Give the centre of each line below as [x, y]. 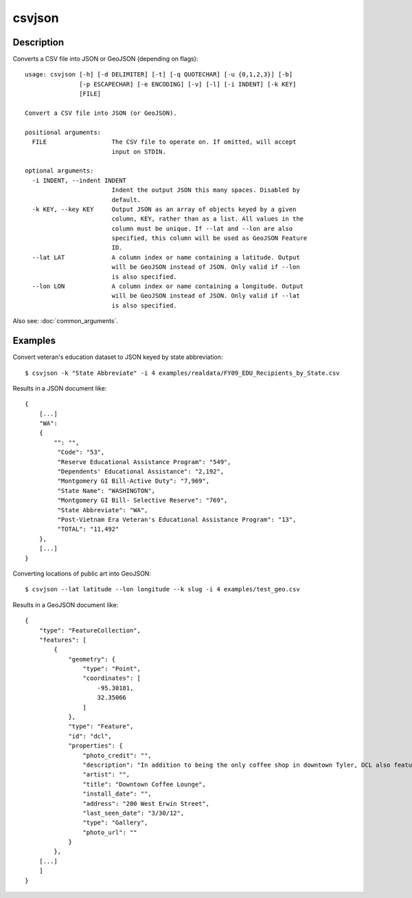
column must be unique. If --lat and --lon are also [202, 228]
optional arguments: [59, 171]
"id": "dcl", [90, 736]
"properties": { [95, 746]
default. [126, 200]
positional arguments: [63, 132]
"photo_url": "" [110, 832]
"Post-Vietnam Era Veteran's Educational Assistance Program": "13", [177, 519]
